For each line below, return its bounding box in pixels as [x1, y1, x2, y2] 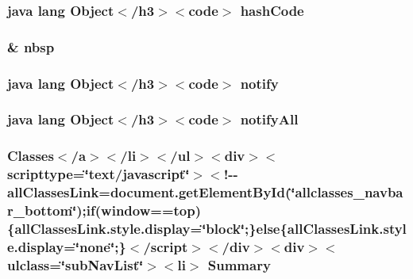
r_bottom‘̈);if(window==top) [7, 201, 202, 220]
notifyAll [240, 109, 299, 129]
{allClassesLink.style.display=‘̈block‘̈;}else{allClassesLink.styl [7, 218, 407, 238]
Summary [207, 254, 271, 274]
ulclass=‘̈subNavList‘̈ [7, 254, 144, 274]
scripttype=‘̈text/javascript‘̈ [7, 164, 190, 184]
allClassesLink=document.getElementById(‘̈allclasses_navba [7, 182, 403, 202]
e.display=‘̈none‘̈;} [7, 236, 126, 256]
